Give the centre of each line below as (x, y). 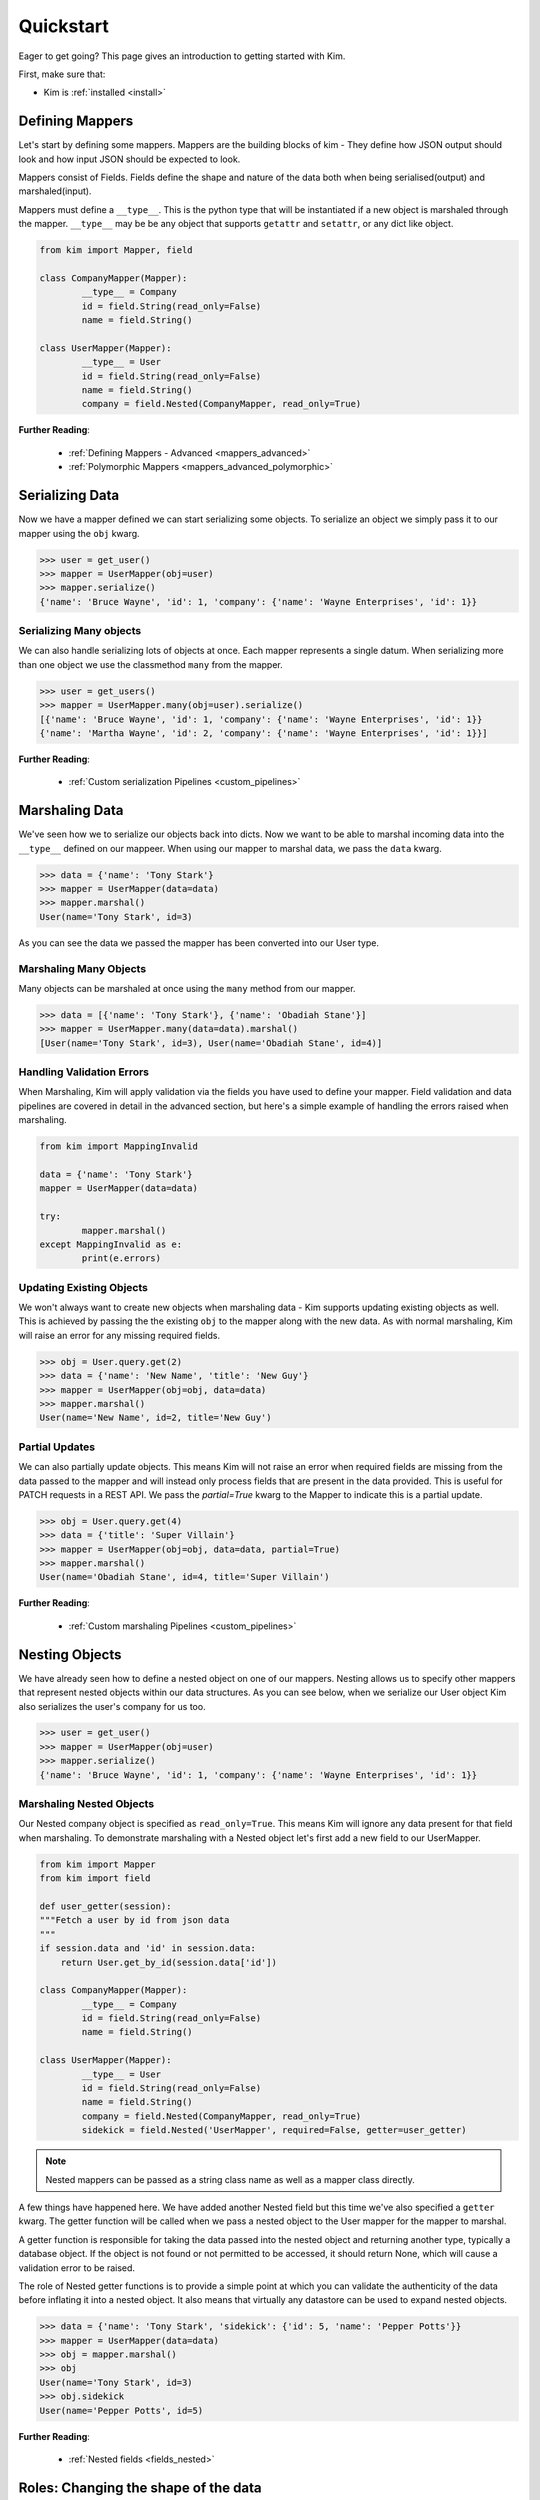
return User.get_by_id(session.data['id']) (168, 1962)
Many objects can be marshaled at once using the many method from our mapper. (187, 988)
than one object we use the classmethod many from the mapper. (151, 664)
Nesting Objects (70, 1654)
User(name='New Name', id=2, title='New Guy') (155, 1418)
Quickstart (64, 26)
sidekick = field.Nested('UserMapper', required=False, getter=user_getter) (274, 2130)
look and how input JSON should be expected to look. (129, 159)
